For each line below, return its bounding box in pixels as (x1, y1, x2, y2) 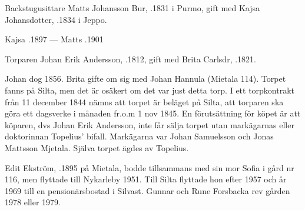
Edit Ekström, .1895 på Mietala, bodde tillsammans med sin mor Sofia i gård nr (5, 161, 294, 174)
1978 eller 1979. (5, 196, 61, 208)
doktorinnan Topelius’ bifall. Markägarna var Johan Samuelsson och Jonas (5, 130, 274, 142)
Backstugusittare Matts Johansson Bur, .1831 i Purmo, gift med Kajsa (5, 2, 260, 14)
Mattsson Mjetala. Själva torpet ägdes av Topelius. (5, 141, 189, 154)
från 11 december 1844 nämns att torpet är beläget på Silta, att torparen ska (5, 95, 284, 108)
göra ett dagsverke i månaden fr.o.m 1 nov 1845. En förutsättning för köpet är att (5, 107, 301, 119)
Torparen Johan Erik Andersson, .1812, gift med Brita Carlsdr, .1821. (5, 52, 256, 65)
